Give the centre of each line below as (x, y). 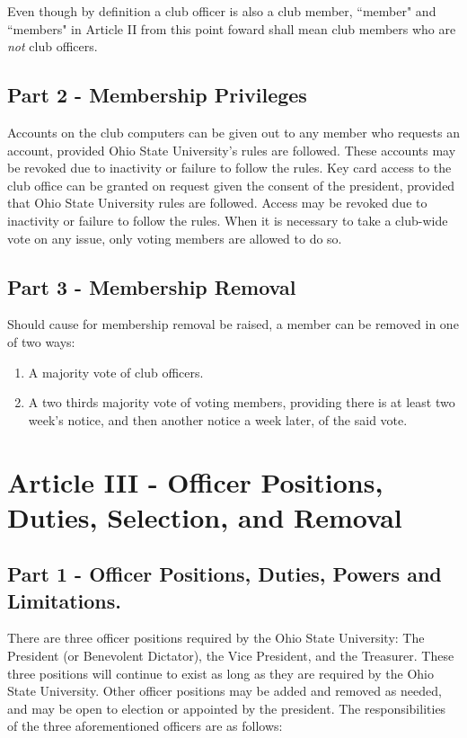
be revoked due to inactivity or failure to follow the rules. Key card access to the (229, 168)
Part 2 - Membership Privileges (157, 95)
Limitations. (64, 600)
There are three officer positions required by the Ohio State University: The (216, 638)
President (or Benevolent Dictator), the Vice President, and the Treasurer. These (231, 656)
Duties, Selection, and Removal (205, 516)
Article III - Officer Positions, (195, 481)
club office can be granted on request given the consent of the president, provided (231, 185)
